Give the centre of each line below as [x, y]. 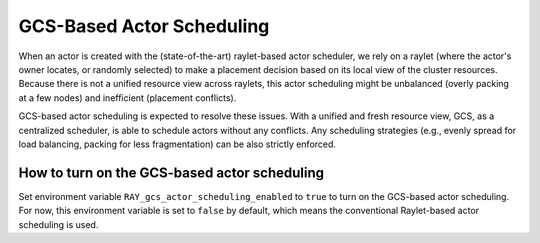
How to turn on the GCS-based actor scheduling [171, 172]
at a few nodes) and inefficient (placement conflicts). [127, 97]
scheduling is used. [58, 224]
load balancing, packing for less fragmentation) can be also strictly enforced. [177, 144]
